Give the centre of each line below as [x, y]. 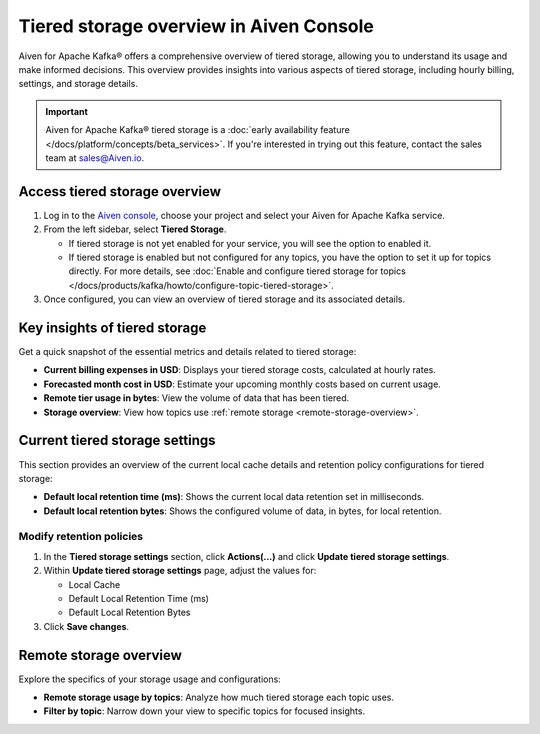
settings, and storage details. [78, 84]
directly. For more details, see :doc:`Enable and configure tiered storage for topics [237, 271]
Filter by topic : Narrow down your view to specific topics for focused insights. [204, 711]
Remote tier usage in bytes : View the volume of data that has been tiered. [196, 398]
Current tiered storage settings [117, 440]
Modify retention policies [81, 537]
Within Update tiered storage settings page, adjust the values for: [180, 571]
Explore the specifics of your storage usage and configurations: [150, 679]
